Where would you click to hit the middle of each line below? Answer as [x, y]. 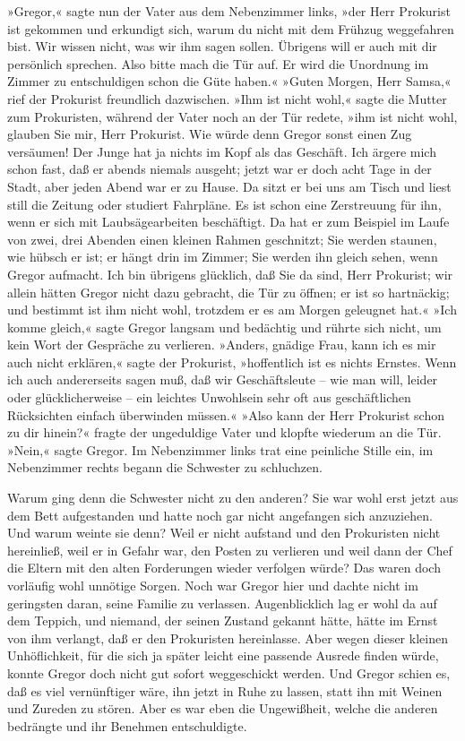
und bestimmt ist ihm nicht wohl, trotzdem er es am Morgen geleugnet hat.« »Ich [232, 310]
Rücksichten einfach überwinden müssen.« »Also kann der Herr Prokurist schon [226, 414]
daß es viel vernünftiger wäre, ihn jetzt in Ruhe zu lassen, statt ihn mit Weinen [225, 690]
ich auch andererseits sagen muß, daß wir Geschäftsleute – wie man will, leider [223, 379]
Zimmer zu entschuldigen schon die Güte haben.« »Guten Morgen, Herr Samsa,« [229, 81]
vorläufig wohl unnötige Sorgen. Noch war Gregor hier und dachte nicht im [213, 585]
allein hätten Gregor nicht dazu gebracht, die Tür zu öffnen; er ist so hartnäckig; [228, 292]
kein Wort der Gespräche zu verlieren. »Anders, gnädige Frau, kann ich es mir [222, 345]
